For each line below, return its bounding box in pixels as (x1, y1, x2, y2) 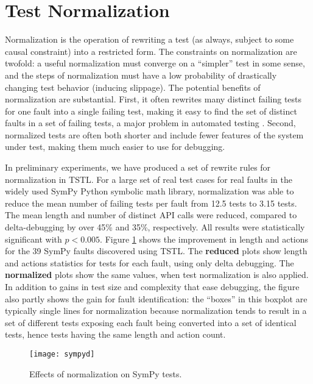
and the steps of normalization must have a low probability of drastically (5, 68, 277, 81)
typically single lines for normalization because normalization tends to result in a (5, 304, 307, 317)
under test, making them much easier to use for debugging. (5, 140, 225, 153)
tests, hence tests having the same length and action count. (5, 328, 226, 341)
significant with (5, 232, 62, 245)
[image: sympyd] (29, 349, 95, 358)
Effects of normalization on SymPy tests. (29, 367, 182, 380)
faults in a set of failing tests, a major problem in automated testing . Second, (5, 116, 296, 129)
